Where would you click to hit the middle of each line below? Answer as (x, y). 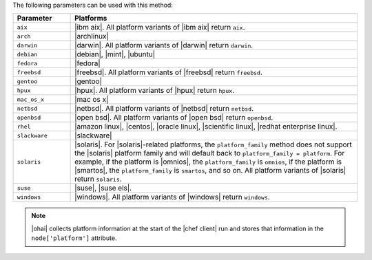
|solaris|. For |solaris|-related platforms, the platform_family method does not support (214, 144)
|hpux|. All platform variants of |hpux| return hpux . (154, 91)
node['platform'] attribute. (74, 238)
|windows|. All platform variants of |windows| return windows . (172, 197)
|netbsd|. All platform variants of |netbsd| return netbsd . (164, 109)
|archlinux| (92, 36)
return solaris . (98, 179)
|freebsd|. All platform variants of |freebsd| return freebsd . (169, 72)
